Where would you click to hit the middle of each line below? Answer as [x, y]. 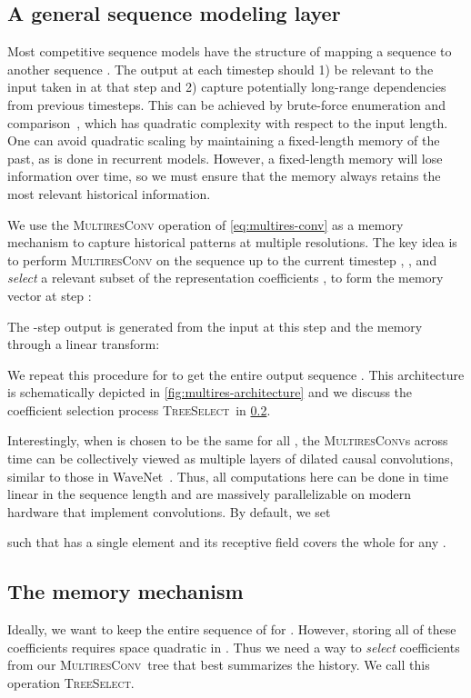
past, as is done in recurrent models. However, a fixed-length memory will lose [225, 158]
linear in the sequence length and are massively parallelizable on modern [210, 494]
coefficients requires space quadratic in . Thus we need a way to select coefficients [234, 647]
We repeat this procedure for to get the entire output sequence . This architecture [236, 374]
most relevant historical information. [109, 193]
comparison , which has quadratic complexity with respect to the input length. [228, 122]
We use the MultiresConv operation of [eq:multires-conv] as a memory [205, 224]
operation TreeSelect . [71, 683]
